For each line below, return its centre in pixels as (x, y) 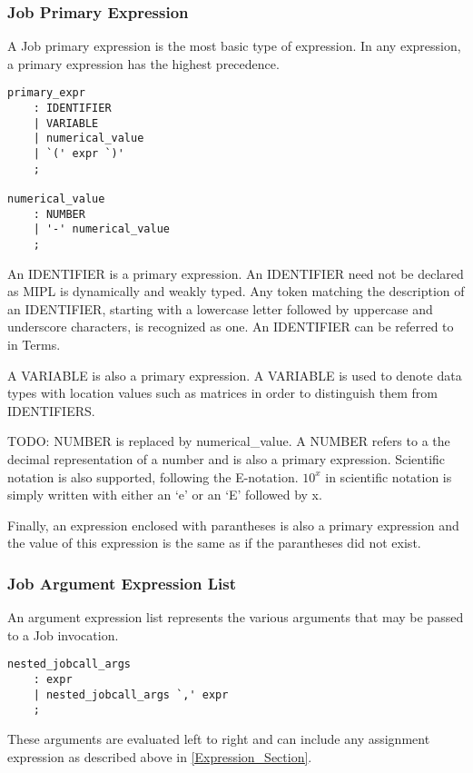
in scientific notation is (389, 476)
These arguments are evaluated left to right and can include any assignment (219, 738)
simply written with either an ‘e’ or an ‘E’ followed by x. (165, 495)
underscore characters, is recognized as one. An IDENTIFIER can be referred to (231, 327)
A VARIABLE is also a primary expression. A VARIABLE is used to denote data (235, 375)
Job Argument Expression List (122, 583)
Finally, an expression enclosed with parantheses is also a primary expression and (233, 525)
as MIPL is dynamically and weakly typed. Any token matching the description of (236, 291)
